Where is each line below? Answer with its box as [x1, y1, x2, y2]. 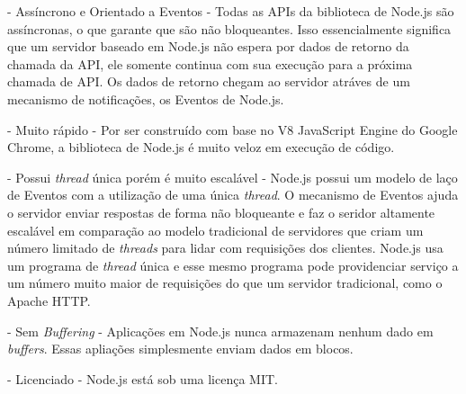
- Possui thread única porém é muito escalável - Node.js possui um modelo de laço [7, 167, 458, 186]
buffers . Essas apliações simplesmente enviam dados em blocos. [7, 339, 354, 358]
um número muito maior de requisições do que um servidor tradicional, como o [7, 273, 443, 292]
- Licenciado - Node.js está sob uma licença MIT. [7, 369, 278, 388]
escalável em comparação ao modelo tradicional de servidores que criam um [7, 220, 424, 239]
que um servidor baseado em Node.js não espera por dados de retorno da [7, 37, 409, 56]
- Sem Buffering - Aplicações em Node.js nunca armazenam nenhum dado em [7, 321, 434, 340]
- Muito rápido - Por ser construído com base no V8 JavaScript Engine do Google [7, 120, 458, 139]
